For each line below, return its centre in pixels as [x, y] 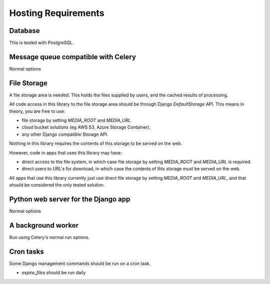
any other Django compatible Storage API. [65, 134]
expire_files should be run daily [54, 273]
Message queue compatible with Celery [72, 57]
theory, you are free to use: [37, 111]
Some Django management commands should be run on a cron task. [80, 263]
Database [24, 31]
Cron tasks [27, 251]
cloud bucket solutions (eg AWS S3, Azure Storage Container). [86, 127]
